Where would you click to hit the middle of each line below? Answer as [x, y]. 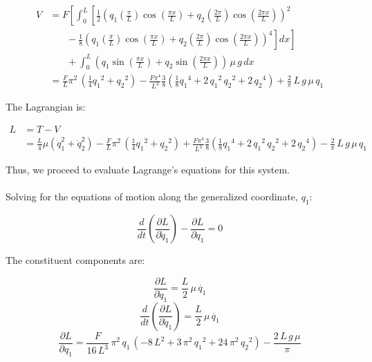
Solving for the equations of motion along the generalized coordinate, [152, 197]
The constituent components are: [75, 260]
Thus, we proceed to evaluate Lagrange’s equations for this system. [148, 170]
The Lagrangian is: [46, 107]
